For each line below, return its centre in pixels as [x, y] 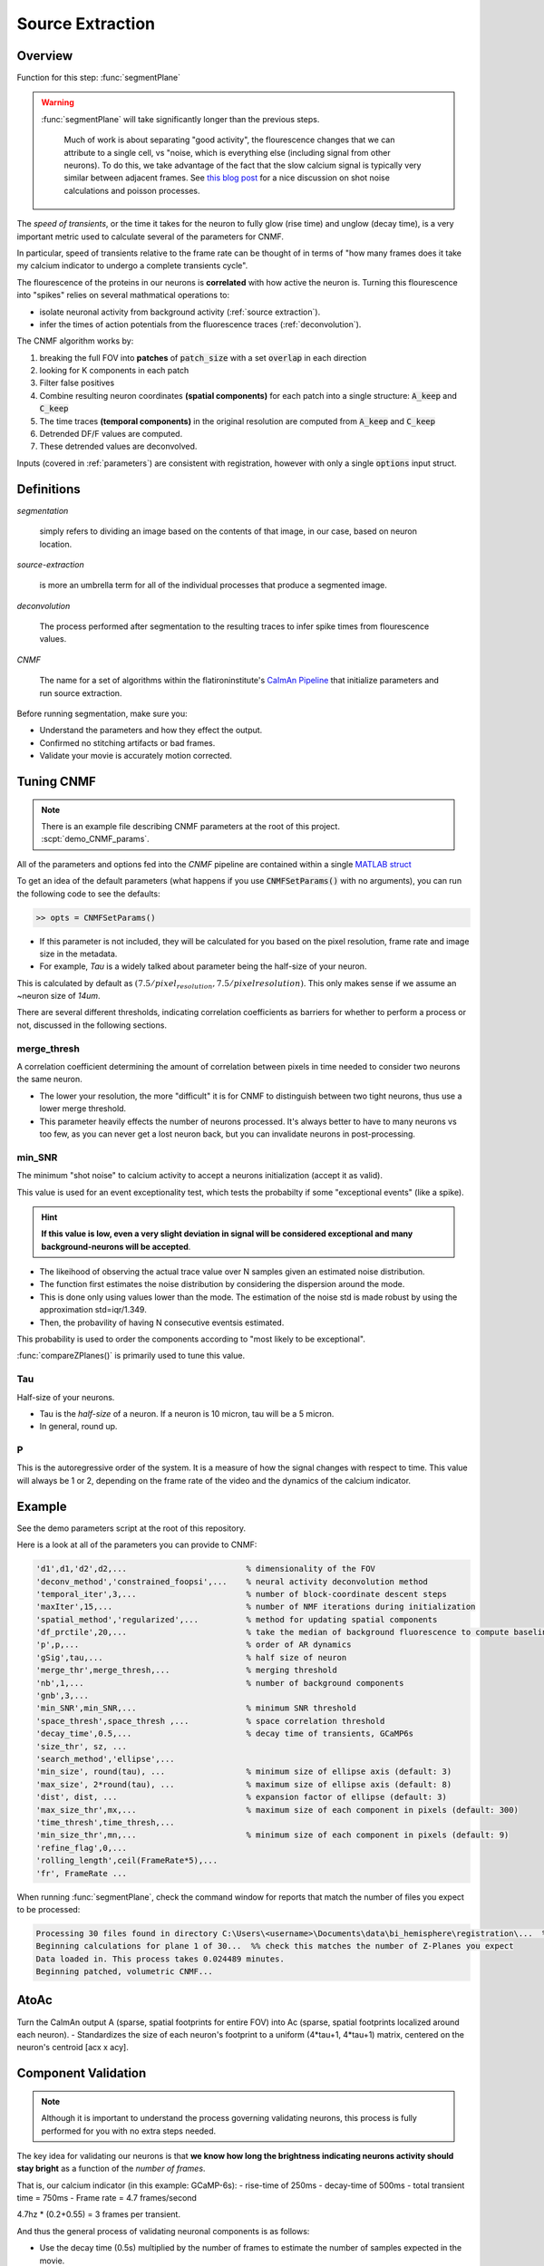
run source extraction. [81, 692]
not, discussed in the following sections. [92, 1025]
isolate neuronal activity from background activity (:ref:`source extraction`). [180, 312]
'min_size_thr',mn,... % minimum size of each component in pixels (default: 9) [272, 1835]
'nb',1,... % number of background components [220, 1683]
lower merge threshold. [83, 1109]
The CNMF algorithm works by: [75, 341]
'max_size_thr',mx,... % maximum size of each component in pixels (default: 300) [277, 1810]
